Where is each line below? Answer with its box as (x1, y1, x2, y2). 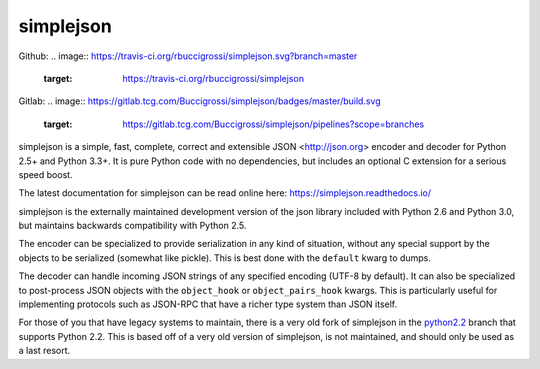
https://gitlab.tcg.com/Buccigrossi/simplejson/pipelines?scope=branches (122, 118, 425, 130)
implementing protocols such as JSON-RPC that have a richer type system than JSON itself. (18, 298, 398, 310)
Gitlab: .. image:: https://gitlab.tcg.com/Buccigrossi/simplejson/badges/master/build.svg (18, 95, 381, 107)
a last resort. (18, 345, 71, 357)
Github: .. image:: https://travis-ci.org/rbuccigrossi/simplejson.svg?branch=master (18, 50, 358, 62)
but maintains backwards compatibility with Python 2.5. (18, 220, 247, 232)
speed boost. (18, 168, 74, 180)
